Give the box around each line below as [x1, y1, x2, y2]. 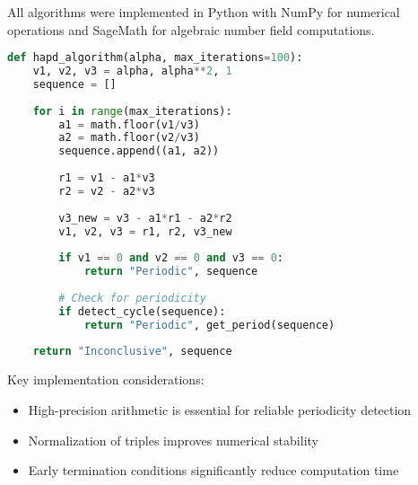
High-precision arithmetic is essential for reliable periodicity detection [28, 400, 412, 419]
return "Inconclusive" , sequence [32, 345, 232, 358]
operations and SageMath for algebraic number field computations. [7, 20, 375, 39]
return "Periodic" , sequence [83, 265, 258, 278]
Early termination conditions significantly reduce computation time [28, 461, 399, 480]
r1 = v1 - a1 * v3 [58, 172, 155, 185]
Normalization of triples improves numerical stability [28, 430, 318, 449]
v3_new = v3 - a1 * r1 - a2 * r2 [58, 211, 232, 225]
